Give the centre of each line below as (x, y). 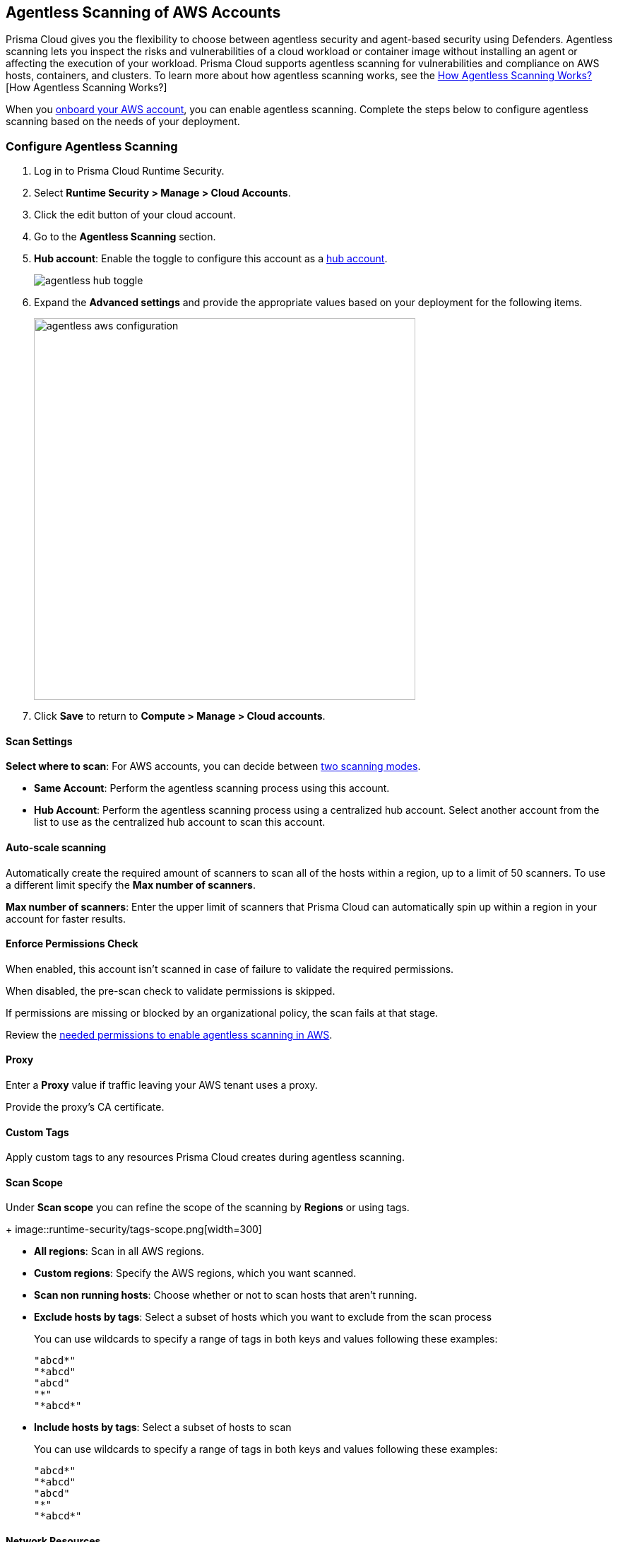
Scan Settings (39, 741)
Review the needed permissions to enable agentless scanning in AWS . (169, 1034)
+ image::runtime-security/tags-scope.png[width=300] (134, 1229)
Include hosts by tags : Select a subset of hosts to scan (163, 1427)
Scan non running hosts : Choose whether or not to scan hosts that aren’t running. (226, 1295)
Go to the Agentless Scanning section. (125, 237)
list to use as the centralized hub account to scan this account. (180, 822)
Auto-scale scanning (56, 847)
